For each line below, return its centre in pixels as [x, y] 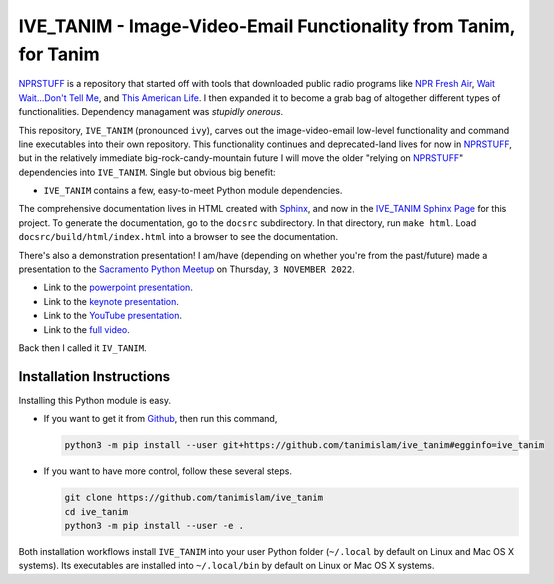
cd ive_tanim [96, 511]
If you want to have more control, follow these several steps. [167, 471]
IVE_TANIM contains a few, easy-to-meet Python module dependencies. [193, 191]
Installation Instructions [94, 376]
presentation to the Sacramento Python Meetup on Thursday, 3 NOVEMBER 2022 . [186, 269]
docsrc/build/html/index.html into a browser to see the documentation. [178, 237]
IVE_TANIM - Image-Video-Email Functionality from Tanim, [267, 26]
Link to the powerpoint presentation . [118, 287]
